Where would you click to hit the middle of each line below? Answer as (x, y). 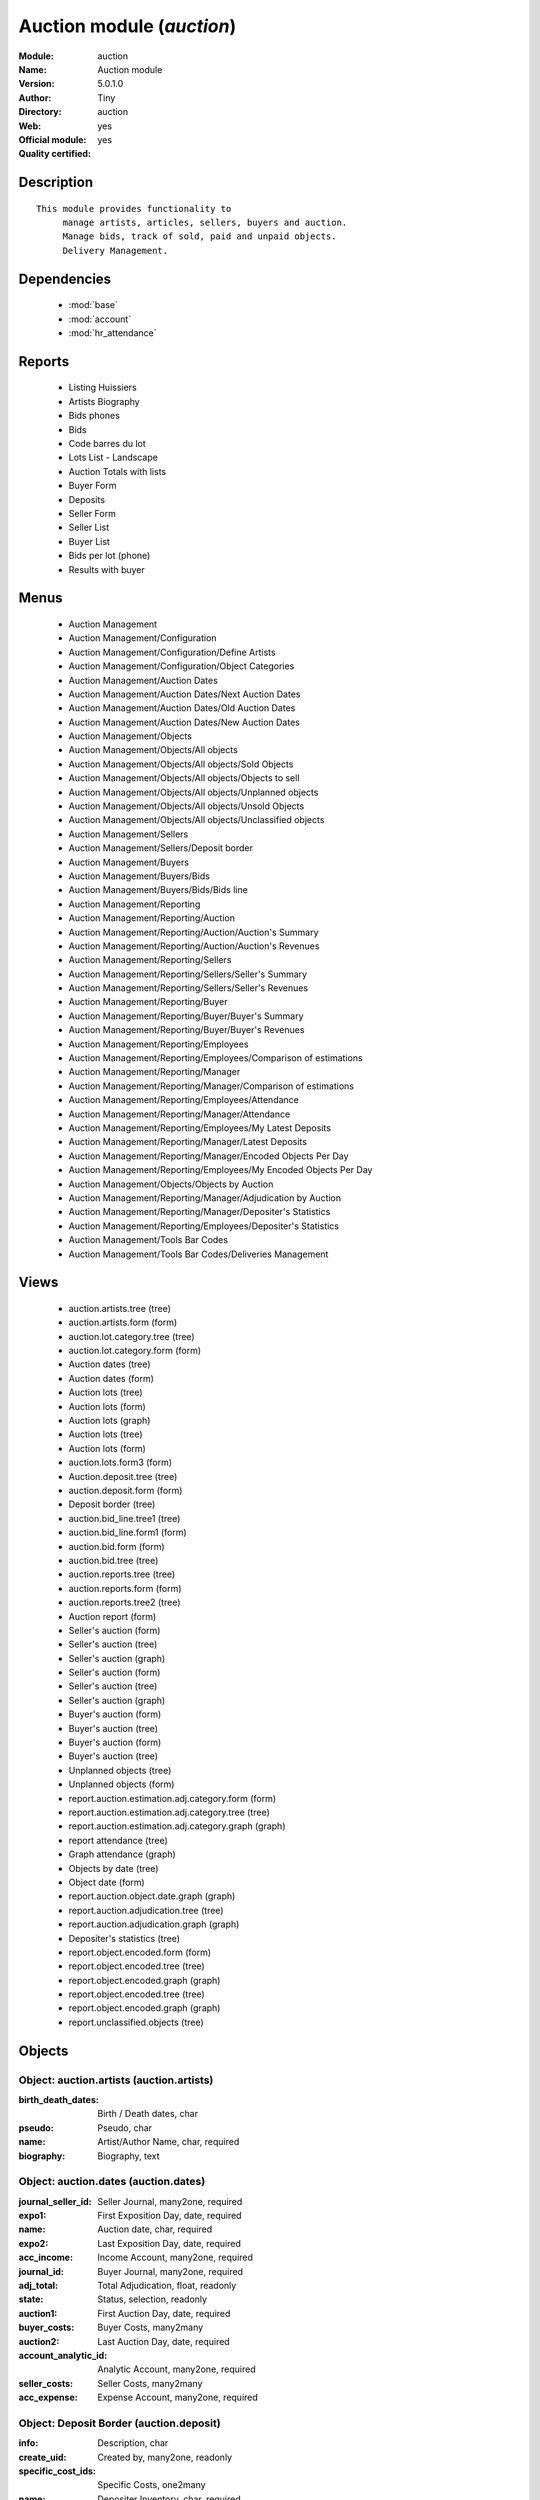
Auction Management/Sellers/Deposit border (161, 848)
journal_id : (41, 2271)
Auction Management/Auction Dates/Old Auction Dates (182, 708)
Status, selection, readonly (152, 2299)
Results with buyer (106, 569)
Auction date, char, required (155, 2229)
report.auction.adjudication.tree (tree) (146, 1910)
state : (31, 2299)
